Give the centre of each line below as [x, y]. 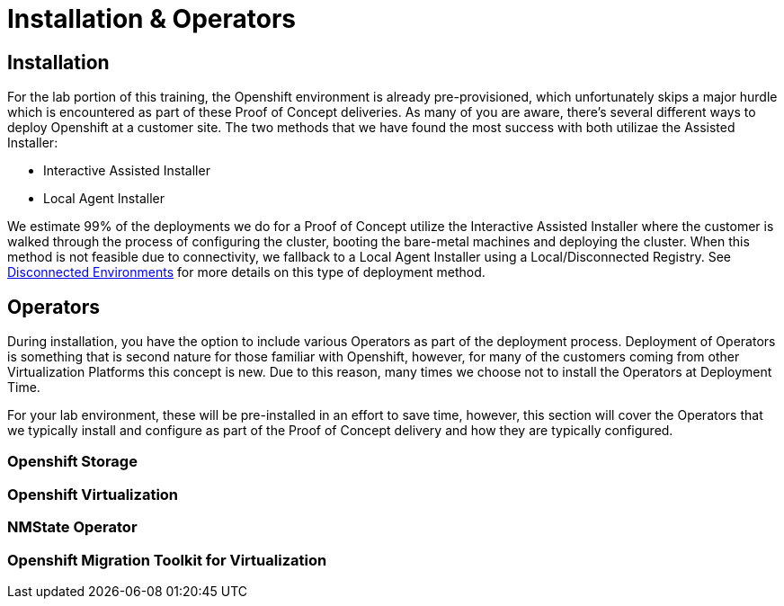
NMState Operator [72, 527]
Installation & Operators [151, 19]
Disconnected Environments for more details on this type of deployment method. [246, 272]
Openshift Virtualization [93, 494]
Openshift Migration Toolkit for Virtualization [167, 560]
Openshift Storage [72, 462]
